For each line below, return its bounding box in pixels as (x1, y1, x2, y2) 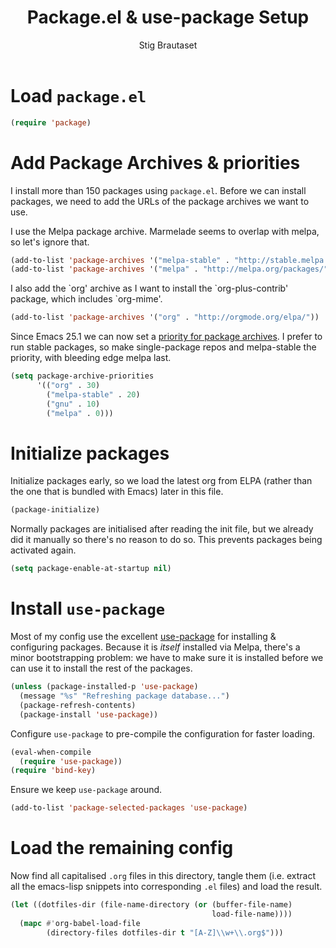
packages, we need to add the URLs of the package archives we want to (10, 195, 310, 207)
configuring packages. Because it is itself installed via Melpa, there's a (10, 641, 301, 653)
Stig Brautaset (138, 39, 198, 51)
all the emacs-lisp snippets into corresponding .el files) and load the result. (10, 881, 323, 893)
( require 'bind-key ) (10, 766, 97, 776)
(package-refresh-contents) (19, 700, 137, 710)
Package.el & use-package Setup (26, 6, 310, 29)
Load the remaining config (10, 837, 234, 860)
